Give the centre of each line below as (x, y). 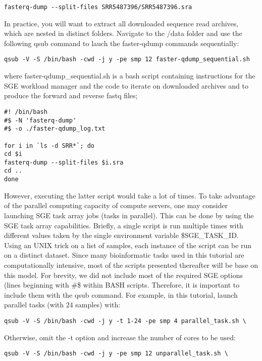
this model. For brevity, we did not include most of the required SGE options (124, 275)
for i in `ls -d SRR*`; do (49, 146)
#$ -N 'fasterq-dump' (40, 120)
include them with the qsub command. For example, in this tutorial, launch (121, 294)
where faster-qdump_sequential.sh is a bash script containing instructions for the (130, 76)
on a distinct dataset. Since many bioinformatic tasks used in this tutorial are (124, 255)
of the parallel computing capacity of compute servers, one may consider (116, 205)
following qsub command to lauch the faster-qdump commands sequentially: (122, 43)
